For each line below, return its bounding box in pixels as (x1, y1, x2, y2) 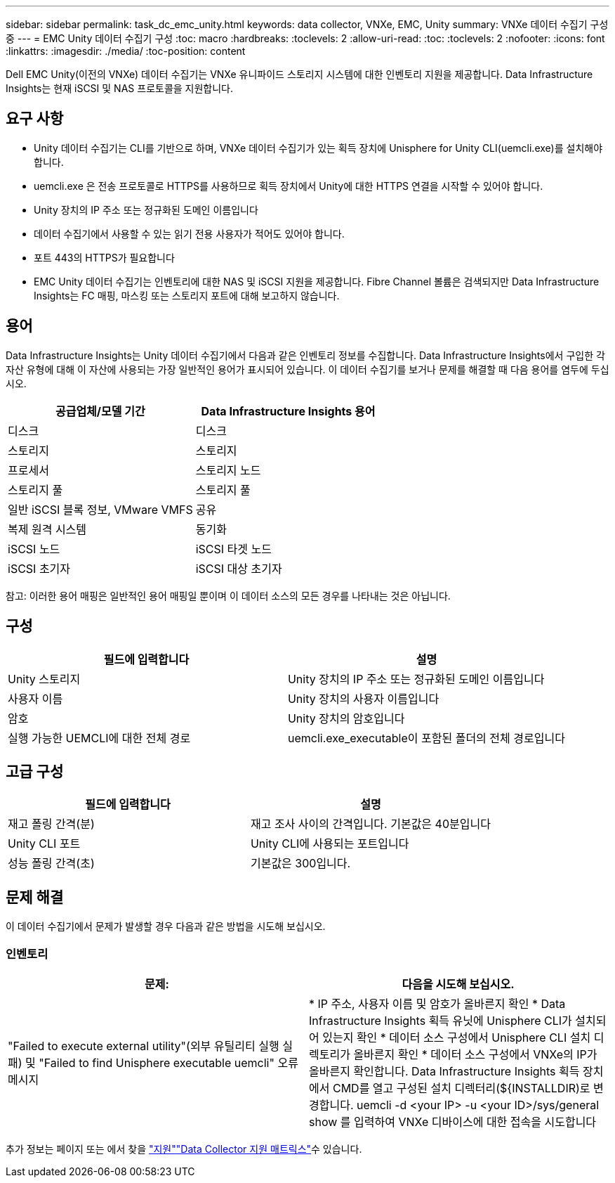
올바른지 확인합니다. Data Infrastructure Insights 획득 (309, 1064, 580, 1078)
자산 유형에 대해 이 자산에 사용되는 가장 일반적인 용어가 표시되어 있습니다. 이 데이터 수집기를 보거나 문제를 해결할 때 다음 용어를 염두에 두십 (6, 363, 609, 375)
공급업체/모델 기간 (55, 403, 145, 418)
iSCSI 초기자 (8, 561, 71, 576)
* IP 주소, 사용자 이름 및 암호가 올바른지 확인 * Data (309, 996, 566, 1011)
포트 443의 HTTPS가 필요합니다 (34, 251, 175, 264)
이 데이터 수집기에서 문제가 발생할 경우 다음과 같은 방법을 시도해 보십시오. (6, 920, 326, 933)
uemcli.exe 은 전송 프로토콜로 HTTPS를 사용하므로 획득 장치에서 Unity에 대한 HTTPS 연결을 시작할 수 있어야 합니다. (34, 179, 543, 192)
